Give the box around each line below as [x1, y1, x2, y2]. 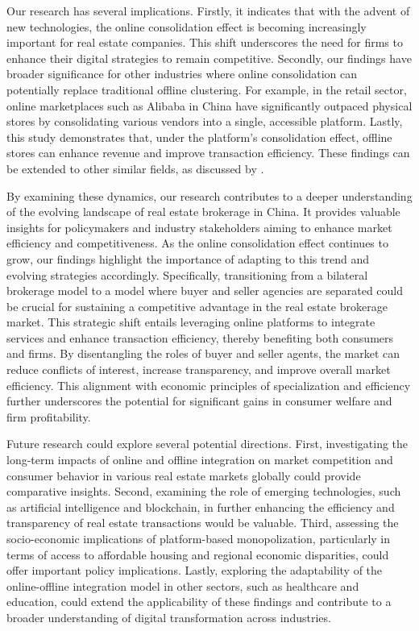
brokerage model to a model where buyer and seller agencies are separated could [6, 282, 404, 299]
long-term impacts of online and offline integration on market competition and [6, 451, 393, 468]
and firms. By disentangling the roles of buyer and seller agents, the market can [6, 345, 400, 362]
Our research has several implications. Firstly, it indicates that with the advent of [6, 2, 410, 19]
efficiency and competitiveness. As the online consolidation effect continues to [6, 235, 388, 251]
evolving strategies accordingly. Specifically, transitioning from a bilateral [6, 266, 368, 283]
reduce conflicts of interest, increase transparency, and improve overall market [6, 361, 391, 378]
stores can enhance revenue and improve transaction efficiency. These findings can [6, 144, 410, 161]
